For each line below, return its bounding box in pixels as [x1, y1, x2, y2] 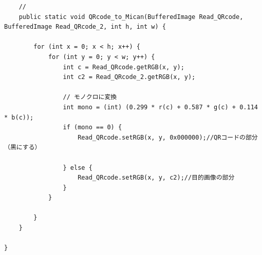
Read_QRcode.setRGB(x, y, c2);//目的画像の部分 [78, 174, 235, 182]
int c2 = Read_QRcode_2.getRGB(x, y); [63, 73, 196, 81]
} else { [63, 164, 92, 171]
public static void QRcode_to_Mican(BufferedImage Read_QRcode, [18, 13, 244, 21]
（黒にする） [4, 144, 41, 151]
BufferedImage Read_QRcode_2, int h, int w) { [4, 23, 166, 31]
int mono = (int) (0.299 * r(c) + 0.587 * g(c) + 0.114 [63, 103, 258, 111]
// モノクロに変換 [63, 93, 117, 101]
